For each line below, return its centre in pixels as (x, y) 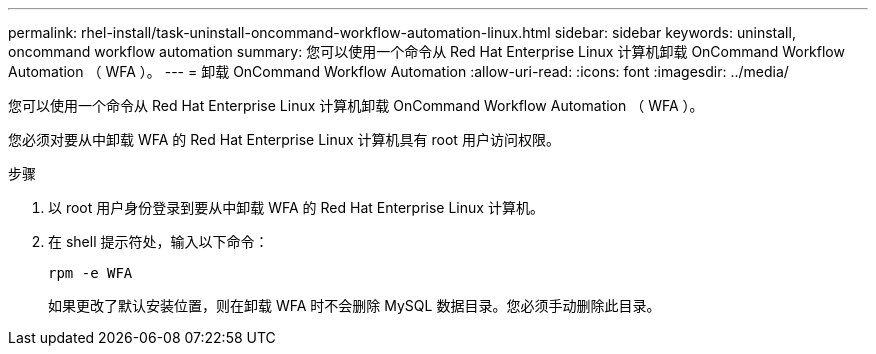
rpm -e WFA (90, 273)
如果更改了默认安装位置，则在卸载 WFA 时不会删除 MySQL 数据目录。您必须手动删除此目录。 (354, 305)
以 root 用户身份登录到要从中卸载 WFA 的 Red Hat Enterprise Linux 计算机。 (296, 207)
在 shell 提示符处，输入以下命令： (158, 241)
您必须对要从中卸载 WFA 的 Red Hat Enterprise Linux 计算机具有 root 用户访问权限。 (284, 139)
